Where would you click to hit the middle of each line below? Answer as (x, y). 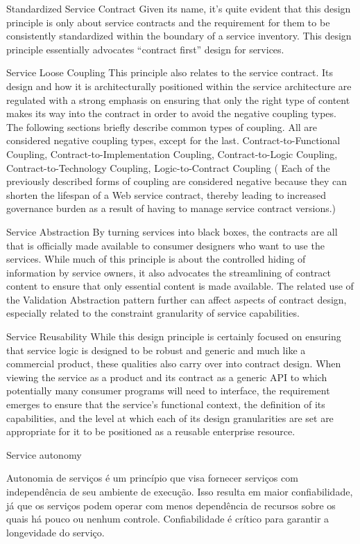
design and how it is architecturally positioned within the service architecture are (179, 86)
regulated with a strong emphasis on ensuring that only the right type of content (178, 99)
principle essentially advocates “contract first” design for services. (145, 49)
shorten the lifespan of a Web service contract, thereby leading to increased (166, 194)
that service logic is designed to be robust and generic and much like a (156, 350)
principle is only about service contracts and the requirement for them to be (168, 22)
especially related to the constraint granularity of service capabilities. (153, 313)
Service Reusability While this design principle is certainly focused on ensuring (174, 336)
